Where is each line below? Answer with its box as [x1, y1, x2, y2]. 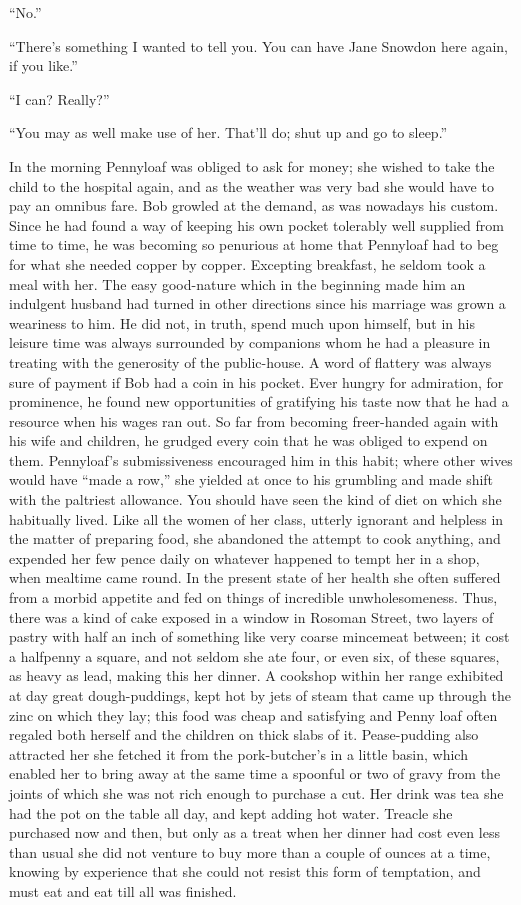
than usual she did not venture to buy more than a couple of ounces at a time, [9, 841, 491, 862]
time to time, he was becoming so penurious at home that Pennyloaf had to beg [9, 234, 499, 255]
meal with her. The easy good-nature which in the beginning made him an [9, 273, 466, 294]
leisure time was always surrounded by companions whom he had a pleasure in [9, 332, 491, 353]
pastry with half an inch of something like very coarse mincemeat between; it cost [9, 626, 510, 647]
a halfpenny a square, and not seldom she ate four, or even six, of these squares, [9, 645, 500, 666]
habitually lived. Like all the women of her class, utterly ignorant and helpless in [9, 508, 504, 529]
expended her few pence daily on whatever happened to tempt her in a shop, [9, 547, 480, 568]
